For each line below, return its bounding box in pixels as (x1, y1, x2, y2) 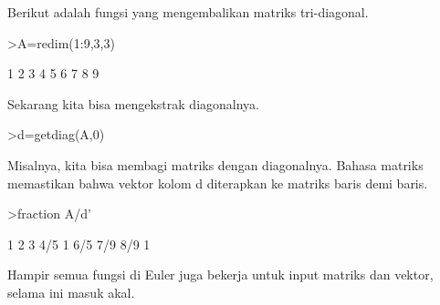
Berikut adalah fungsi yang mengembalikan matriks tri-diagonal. (7, 3, 369, 21)
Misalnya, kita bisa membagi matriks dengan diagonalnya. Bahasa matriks (7, 155, 424, 174)
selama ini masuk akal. (7, 282, 135, 301)
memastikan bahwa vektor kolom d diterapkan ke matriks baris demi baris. (7, 173, 428, 192)
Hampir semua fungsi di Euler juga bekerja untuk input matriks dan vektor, (7, 265, 434, 284)
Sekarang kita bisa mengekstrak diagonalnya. (7, 94, 259, 113)
